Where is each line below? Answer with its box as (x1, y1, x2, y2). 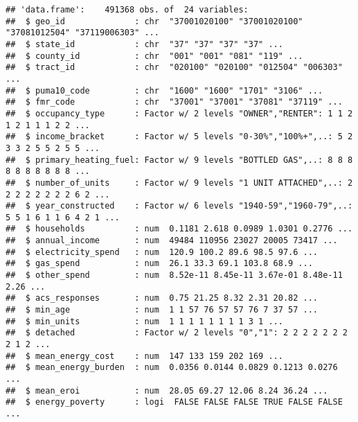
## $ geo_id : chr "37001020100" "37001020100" (6, 16, 303, 26)
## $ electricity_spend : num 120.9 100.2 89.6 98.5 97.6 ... (6, 247, 319, 257)
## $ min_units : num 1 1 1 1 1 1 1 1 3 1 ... (6, 316, 283, 326)
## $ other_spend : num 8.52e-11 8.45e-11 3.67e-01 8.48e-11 (6, 270, 343, 281)
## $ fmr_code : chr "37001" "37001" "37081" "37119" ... (6, 97, 343, 107)
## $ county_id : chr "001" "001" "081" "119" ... (6, 51, 303, 61)
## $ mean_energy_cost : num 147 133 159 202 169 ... (6, 351, 283, 361)
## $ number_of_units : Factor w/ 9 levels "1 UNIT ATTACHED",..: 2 (6, 177, 353, 188)
